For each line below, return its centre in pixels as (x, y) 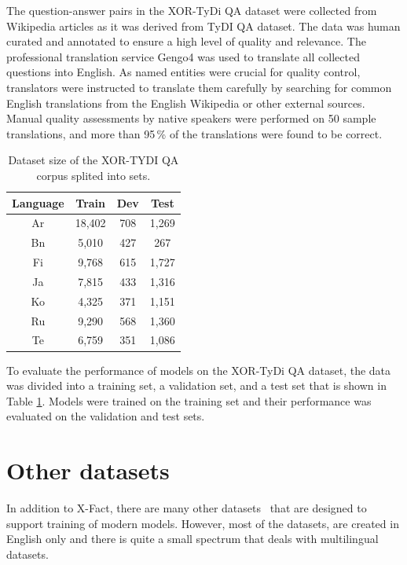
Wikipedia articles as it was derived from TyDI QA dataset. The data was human (203, 26)
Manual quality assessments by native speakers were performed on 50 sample (191, 118)
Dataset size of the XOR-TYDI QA (93, 160)
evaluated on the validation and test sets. (106, 416)
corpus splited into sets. (93, 175)
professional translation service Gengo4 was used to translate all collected (183, 56)
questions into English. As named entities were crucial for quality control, (183, 72)
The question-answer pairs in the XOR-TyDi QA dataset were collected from (192, 10)
